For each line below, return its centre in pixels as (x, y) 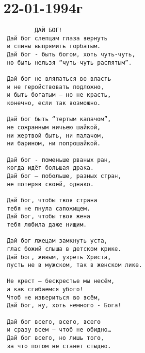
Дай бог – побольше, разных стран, (64, 176)
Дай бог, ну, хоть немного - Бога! (64, 306)
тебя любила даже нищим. (47, 224)
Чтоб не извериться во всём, (54, 297)
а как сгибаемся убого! (45, 290)
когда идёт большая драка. (50, 168)
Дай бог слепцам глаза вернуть (57, 38)
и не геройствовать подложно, (56, 87)
